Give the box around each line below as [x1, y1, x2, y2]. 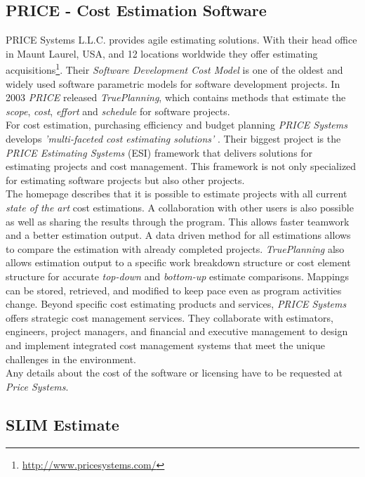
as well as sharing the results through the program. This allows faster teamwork [6, 214, 350, 228]
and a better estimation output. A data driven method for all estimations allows [6, 228, 351, 242]
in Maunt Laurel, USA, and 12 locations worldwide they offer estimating [6, 46, 318, 60]
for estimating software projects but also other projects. [6, 172, 245, 187]
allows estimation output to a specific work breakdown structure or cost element [6, 255, 351, 270]
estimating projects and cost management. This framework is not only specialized [6, 159, 357, 174]
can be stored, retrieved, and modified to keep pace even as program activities [6, 282, 342, 297]
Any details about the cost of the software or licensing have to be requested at [6, 365, 343, 380]
